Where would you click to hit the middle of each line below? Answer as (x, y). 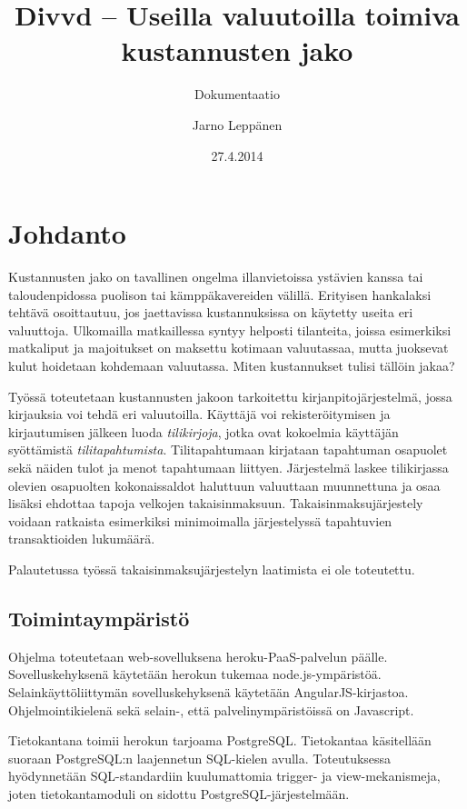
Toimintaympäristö (99, 618)
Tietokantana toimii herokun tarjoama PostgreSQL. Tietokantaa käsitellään (220, 740)
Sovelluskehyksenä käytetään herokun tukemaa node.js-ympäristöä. (195, 674)
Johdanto (67, 233)
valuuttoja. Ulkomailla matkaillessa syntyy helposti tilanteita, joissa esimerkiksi (230, 330)
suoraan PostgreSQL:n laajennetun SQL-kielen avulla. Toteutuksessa (200, 758)
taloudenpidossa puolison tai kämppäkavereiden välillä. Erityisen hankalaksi (220, 294)
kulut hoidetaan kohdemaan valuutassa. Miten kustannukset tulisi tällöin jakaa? (232, 365)
